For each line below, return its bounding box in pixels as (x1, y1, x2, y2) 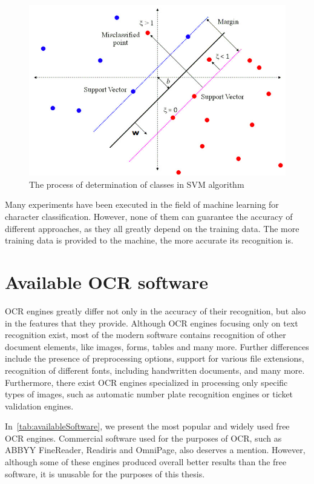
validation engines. (5, 399, 74, 412)
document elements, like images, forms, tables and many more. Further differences (5, 340, 309, 353)
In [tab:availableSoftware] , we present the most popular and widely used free (5, 420, 290, 433)
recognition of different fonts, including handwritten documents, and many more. (5, 363, 305, 376)
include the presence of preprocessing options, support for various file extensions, (5, 352, 304, 365)
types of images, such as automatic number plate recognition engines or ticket (5, 388, 293, 400)
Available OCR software (5, 270, 209, 294)
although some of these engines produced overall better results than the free (5, 456, 287, 468)
